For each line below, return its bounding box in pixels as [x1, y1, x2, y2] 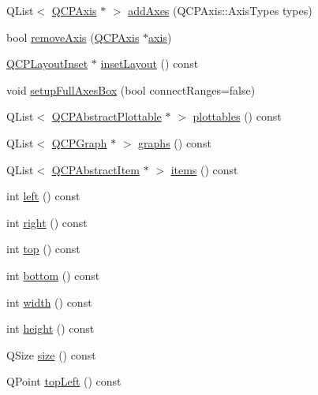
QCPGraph [51, 134, 107, 151]
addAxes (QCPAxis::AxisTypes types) [128, 2, 312, 18]
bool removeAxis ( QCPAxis [6, 28, 140, 45]
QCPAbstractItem [51, 161, 140, 177]
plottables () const [193, 108, 282, 125]
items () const [170, 161, 238, 177]
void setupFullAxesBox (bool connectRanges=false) [6, 81, 256, 98]
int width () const [6, 293, 92, 310]
